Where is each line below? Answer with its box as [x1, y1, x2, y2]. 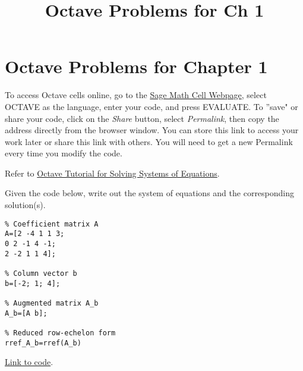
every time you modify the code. [5, 147, 122, 159]
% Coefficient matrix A [5, 219, 99, 228]
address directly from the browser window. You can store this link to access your [5, 124, 299, 136]
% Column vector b [5, 269, 77, 278]
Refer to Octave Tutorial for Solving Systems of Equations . [5, 166, 220, 179]
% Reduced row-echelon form [5, 328, 116, 337]
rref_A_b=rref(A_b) [5, 338, 81, 347]
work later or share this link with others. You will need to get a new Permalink [5, 135, 293, 147]
